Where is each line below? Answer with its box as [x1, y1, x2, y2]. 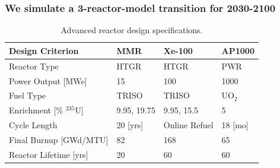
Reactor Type [9, 59, 59, 72]
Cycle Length [9, 119, 58, 131]
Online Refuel [163, 119, 214, 131]
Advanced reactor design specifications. [61, 24, 203, 36]
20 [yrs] [116, 119, 144, 131]
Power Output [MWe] [9, 74, 87, 87]
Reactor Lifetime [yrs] [9, 148, 88, 160]
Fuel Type [9, 89, 46, 102]
